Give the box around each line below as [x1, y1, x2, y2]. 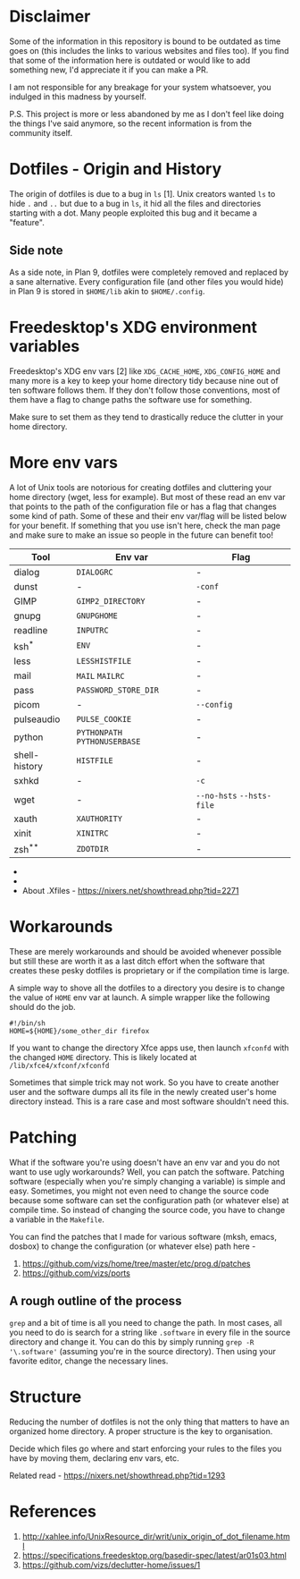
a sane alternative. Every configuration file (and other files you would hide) [9, 276, 284, 287]
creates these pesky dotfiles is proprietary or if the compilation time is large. [9, 965, 290, 976]
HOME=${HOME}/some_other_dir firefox [9, 1027, 150, 1036]
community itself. [9, 127, 73, 138]
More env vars [9, 452, 119, 472]
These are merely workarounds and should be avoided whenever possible [9, 947, 282, 957]
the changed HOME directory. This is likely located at [9, 1052, 197, 1063]
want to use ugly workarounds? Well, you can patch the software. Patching [9, 1167, 285, 1177]
